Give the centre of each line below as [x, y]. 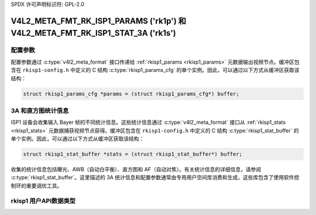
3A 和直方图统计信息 [40, 110]
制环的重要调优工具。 [37, 185]
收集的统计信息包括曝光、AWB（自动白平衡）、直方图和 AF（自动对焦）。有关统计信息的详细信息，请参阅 [136, 169]
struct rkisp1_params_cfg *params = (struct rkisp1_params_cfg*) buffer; [131, 94]
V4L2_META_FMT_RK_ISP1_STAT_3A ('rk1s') [93, 33]
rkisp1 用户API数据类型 [43, 200]
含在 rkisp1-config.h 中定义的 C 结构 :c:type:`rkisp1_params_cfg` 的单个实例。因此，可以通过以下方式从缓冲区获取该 [155, 70]
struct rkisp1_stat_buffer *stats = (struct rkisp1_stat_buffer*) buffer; [133, 154]
